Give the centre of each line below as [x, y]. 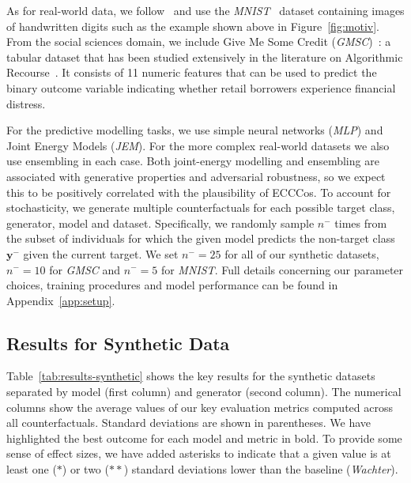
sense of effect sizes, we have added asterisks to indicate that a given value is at [199, 453]
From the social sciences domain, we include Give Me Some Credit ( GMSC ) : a [199, 42]
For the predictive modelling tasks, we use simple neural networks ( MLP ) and [195, 130]
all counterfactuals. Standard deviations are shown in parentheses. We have [189, 423]
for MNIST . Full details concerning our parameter [282, 269]
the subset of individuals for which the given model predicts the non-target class [201, 238]
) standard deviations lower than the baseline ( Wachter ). [261, 469]
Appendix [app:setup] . [61, 300]
